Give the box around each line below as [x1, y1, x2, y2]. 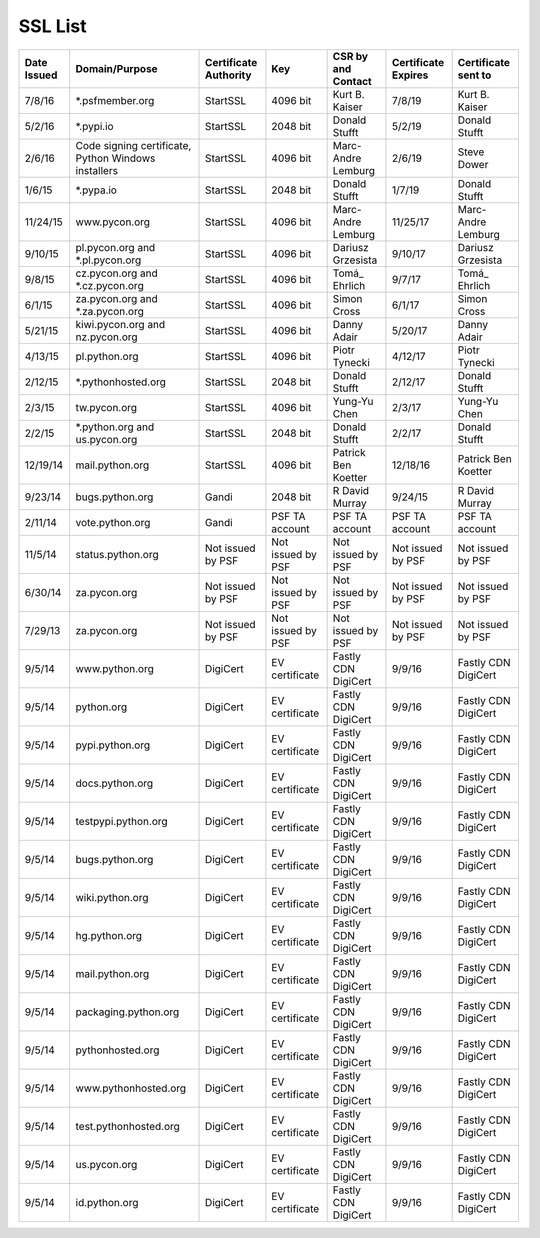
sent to [457, 68, 492, 82]
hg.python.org [75, 928, 143, 942]
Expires [391, 68, 429, 82]
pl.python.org [75, 349, 139, 363]
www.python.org [75, 661, 154, 675]
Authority [205, 68, 252, 82]
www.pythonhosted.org [75, 1081, 187, 1095]
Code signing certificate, [75, 138, 192, 152]
